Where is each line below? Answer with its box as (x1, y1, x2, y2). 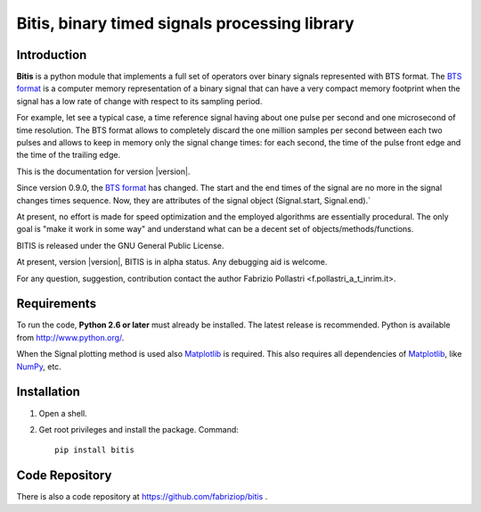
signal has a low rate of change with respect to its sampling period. (16, 95, 263, 106)
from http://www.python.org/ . (16, 332, 125, 343)
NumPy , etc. (16, 361, 61, 372)
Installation (16, 384, 80, 400)
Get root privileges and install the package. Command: (38, 424, 240, 434)
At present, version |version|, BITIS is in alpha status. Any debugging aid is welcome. (16, 257, 328, 268)
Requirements (16, 296, 97, 311)
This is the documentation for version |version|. (16, 166, 191, 177)
